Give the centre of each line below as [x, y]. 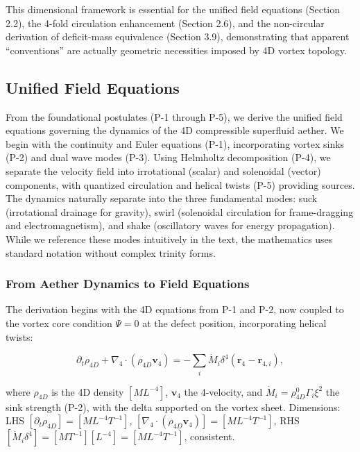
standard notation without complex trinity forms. [111, 252]
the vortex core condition [59, 323]
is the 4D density [88, 391]
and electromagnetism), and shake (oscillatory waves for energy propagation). [170, 225]
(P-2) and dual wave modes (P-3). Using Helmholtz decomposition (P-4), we [168, 157]
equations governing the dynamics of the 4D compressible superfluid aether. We [175, 130]
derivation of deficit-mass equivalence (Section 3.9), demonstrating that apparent [178, 36]
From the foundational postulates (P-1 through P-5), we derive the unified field [174, 116]
